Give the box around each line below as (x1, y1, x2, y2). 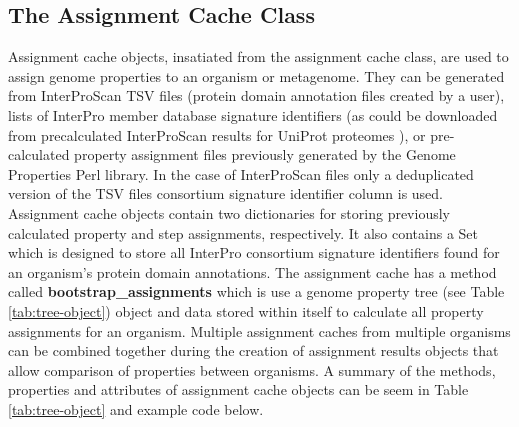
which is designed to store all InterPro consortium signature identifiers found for (8, 242, 500, 263)
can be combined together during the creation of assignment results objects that (8, 340, 499, 361)
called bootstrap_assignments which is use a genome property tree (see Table (8, 281, 505, 302)
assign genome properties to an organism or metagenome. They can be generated (8, 65, 505, 86)
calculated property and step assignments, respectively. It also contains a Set (8, 222, 479, 243)
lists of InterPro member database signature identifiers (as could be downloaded (8, 104, 498, 125)
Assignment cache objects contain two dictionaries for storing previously (8, 202, 450, 223)
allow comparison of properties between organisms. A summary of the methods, (8, 359, 496, 380)
